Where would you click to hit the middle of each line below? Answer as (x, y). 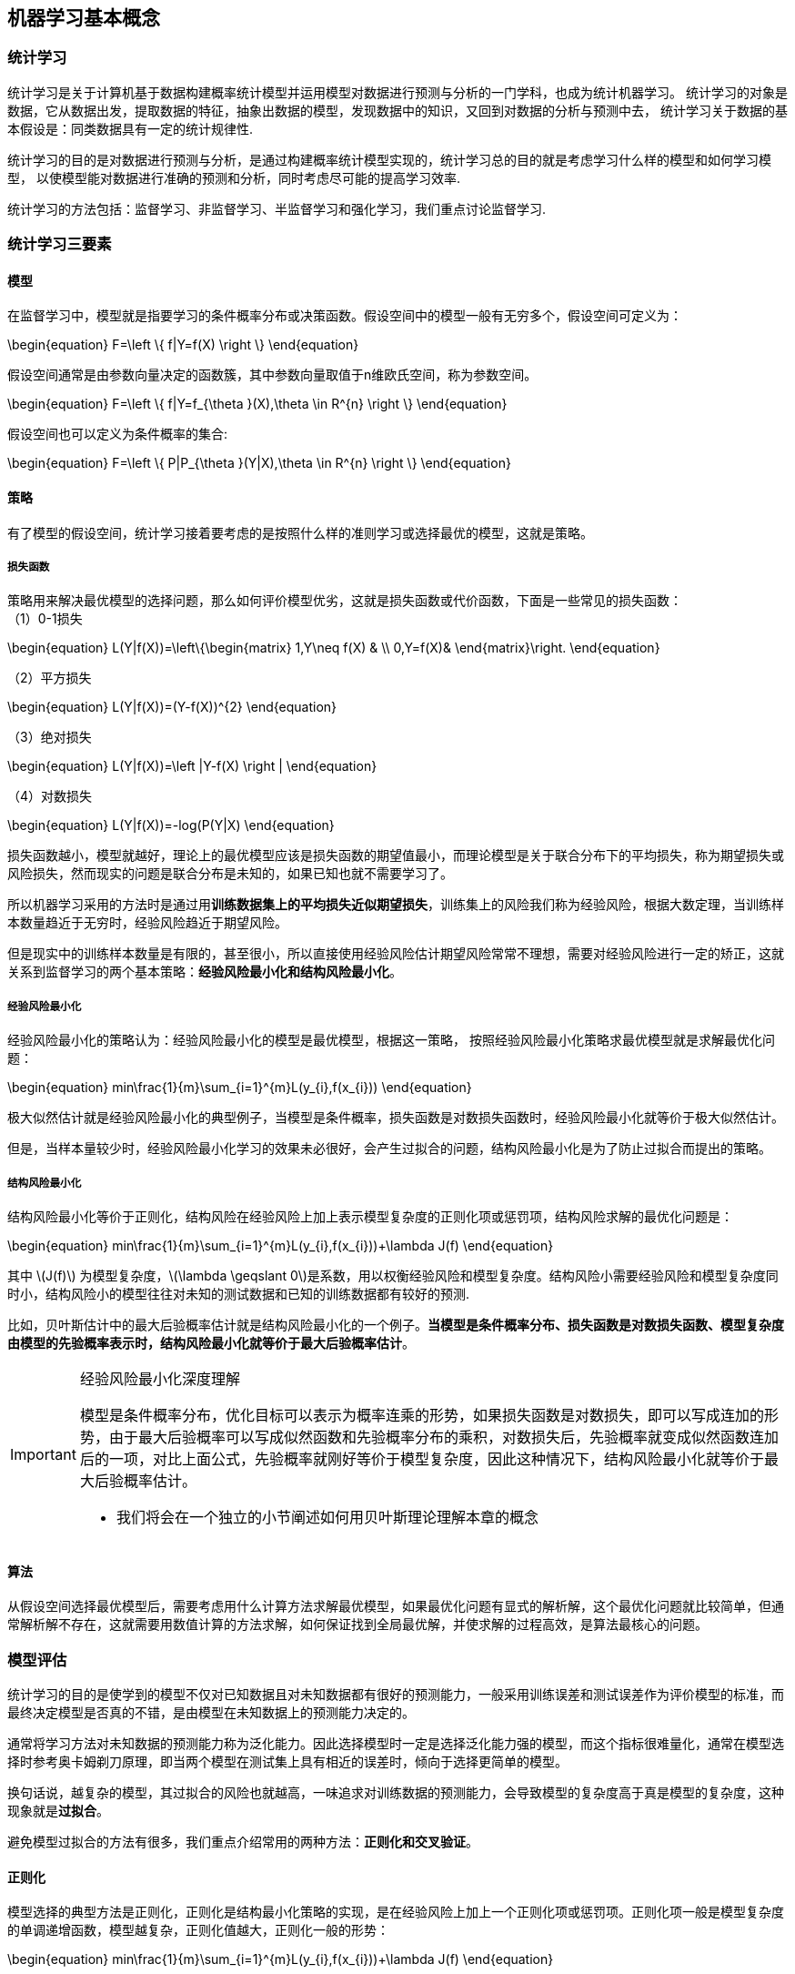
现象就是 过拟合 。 (58, 1810)
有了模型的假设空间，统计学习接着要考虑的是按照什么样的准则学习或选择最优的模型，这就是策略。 (300, 532)
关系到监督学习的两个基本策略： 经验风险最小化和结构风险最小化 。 (205, 972)
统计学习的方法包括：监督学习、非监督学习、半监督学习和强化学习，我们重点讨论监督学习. (277, 208)
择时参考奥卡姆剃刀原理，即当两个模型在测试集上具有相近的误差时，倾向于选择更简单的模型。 (287, 1761)
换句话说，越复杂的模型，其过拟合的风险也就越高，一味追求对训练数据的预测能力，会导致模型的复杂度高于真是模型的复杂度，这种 (396, 1792)
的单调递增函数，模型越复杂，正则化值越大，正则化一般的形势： (198, 1930)
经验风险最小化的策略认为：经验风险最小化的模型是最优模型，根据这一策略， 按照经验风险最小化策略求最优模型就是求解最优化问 (391, 1040)
